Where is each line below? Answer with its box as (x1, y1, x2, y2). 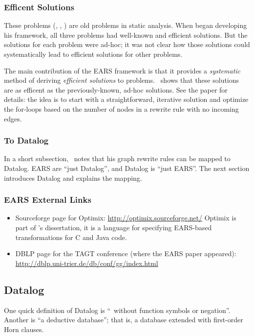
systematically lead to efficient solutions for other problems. (4, 49, 183, 59)
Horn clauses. (4, 324, 44, 334)
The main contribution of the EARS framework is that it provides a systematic (4, 65, 241, 75)
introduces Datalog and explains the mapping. (4, 172, 142, 183)
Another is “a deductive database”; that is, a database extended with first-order (4, 314, 243, 325)
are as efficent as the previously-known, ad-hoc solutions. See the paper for (4, 84, 228, 95)
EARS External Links (4, 193, 91, 206)
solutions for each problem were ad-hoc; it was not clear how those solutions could (4, 39, 250, 49)
